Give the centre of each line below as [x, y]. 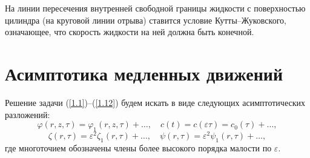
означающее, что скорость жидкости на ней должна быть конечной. [130, 32]
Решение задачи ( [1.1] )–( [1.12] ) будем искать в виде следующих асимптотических [155, 102]
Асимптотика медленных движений [144, 73]
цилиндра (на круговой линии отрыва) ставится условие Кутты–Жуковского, [146, 20]
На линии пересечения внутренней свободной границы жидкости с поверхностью [155, 8]
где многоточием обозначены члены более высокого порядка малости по [138, 147]
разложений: [28, 114]
